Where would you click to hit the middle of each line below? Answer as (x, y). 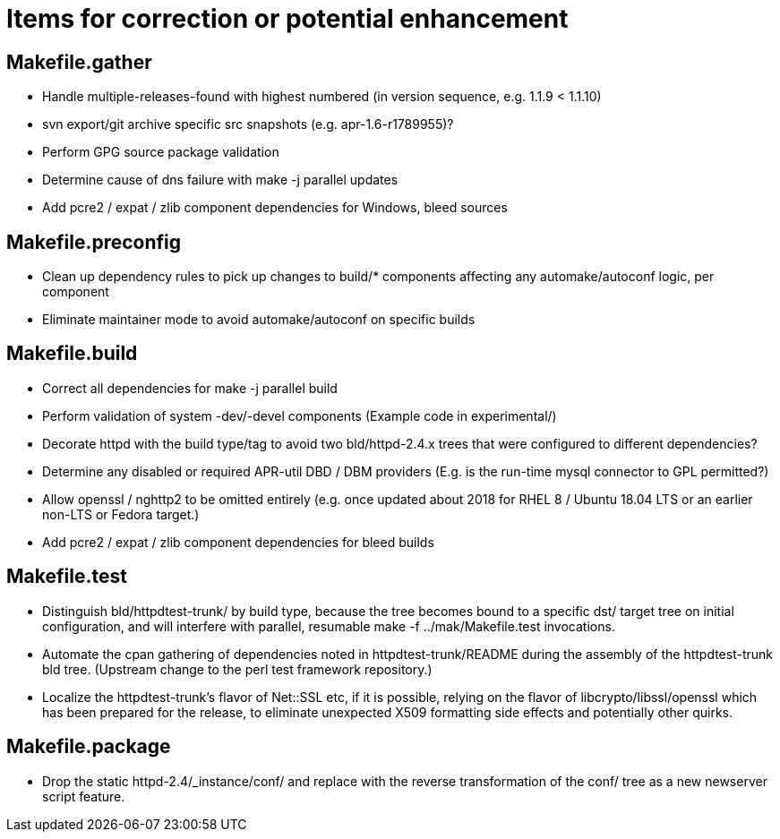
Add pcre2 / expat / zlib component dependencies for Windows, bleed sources (275, 208)
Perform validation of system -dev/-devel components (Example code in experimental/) (300, 415)
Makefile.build (72, 354)
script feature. (84, 796)
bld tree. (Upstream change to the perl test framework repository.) (237, 669)
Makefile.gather (79, 62)
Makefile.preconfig (94, 242)
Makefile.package (89, 747)
